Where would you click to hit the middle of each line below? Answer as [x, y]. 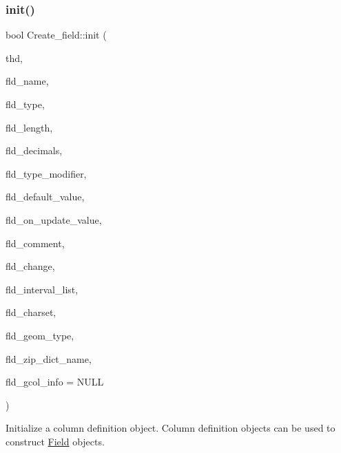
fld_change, [30, 266]
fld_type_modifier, [46, 173]
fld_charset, [31, 312]
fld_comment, [35, 243]
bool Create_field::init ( [56, 35]
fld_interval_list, [42, 289]
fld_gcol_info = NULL [55, 382]
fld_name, [27, 81]
